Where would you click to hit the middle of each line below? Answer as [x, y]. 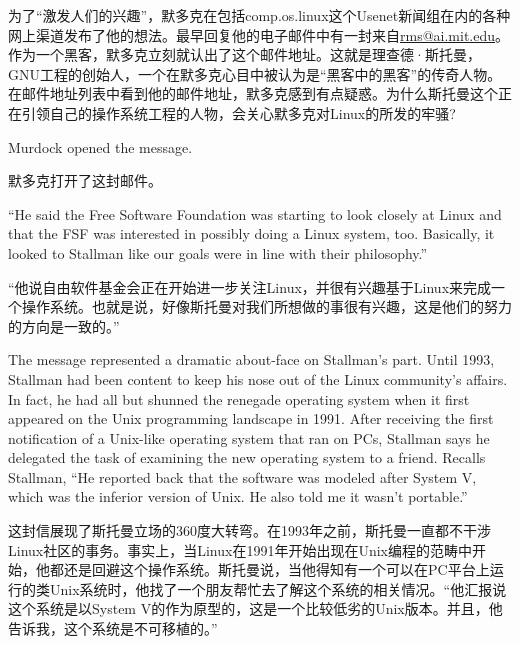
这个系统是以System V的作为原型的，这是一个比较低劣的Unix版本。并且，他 [255, 608]
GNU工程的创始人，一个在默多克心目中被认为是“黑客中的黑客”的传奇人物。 [255, 73]
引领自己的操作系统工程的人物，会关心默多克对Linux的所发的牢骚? [238, 112]
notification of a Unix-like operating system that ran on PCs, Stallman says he [249, 437]
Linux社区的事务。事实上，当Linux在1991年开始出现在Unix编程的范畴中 [240, 549]
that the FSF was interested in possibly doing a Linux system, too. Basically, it [251, 233]
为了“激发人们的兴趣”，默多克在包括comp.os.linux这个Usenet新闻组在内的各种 [259, 15]
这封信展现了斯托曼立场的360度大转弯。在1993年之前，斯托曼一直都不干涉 [249, 530]
